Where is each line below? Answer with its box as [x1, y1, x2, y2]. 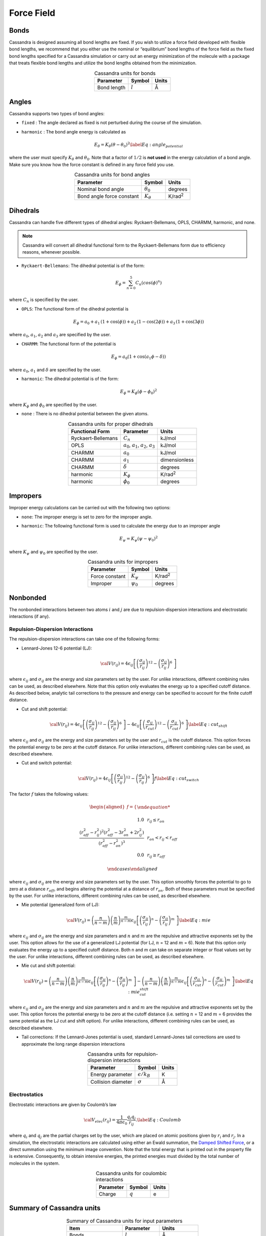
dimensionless [160, 456, 194, 463]
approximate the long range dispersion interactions [21, 1041, 125, 1047]
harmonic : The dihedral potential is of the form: [21, 376, 119, 382]
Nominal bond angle [77, 185, 124, 192]
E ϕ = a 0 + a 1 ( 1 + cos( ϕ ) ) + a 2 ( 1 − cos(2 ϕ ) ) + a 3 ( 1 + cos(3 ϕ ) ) [73, 319, 204, 326]
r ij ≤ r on [147, 817, 165, 824]
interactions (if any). [9, 614, 50, 619]
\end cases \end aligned [107, 866, 158, 872]
